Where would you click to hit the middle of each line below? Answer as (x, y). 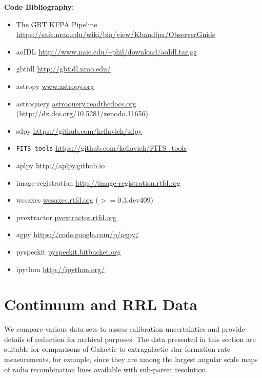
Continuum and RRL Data (101, 304)
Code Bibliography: (39, 7)
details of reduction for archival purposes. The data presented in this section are (130, 339)
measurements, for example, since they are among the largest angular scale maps (131, 359)
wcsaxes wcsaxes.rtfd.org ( (57, 200)
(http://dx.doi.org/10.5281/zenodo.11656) (82, 113)
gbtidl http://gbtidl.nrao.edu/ (63, 69)
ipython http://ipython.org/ (61, 269)
